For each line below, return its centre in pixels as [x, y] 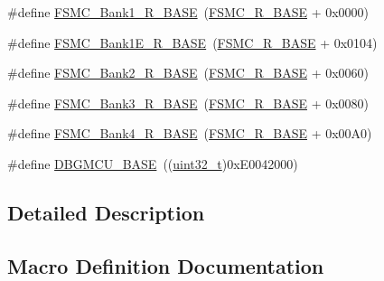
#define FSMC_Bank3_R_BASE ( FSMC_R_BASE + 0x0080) [188, 103]
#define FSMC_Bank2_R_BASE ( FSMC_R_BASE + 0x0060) [188, 73]
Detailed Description [106, 212]
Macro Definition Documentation [166, 265]
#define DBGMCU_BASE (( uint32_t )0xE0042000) [153, 163]
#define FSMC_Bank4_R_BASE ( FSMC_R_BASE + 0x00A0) [190, 133]
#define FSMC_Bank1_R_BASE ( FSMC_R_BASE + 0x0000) [188, 12]
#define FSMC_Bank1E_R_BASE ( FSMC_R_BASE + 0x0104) [192, 42]
